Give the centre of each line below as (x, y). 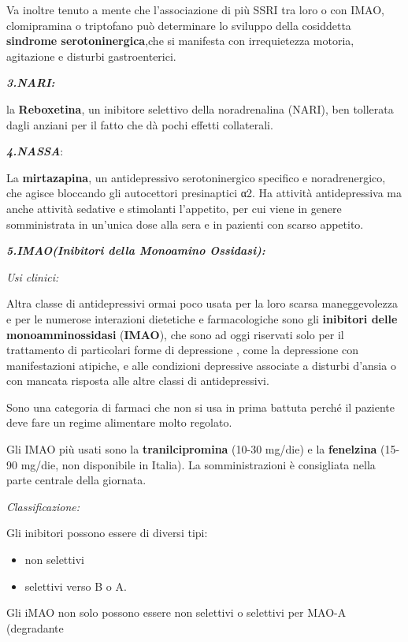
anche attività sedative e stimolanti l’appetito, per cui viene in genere (174, 208)
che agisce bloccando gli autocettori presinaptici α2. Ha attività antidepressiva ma (204, 193)
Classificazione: (43, 506)
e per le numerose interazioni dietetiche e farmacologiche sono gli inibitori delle (202, 318)
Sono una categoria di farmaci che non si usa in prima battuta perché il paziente (201, 407)
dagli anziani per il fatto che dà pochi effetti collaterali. (140, 124)
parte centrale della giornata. (76, 480)
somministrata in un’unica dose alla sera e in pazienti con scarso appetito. (185, 224)
